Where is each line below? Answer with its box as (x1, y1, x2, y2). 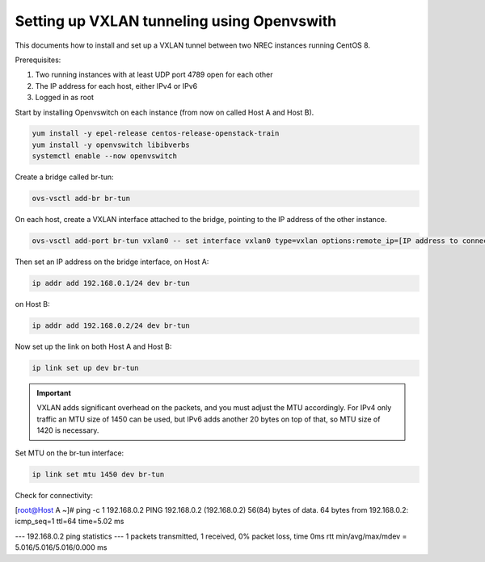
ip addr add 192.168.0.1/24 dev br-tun (32, 279, 190, 288)
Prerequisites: (15, 55, 61, 65)
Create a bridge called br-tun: (15, 172, 114, 182)
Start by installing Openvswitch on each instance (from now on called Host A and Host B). (15, 107, 314, 117)
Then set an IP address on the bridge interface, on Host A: (15, 257, 209, 266)
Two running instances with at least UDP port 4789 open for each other (35, 69, 273, 80)
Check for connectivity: (15, 490, 93, 500)
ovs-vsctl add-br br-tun (32, 194, 131, 203)
